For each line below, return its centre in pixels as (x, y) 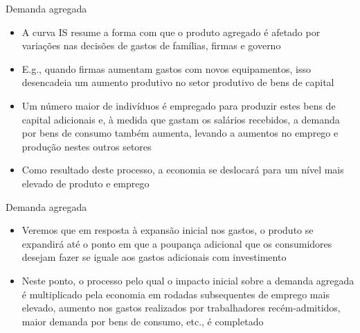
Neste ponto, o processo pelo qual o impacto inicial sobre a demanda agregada (188, 280)
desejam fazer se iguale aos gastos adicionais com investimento (154, 257)
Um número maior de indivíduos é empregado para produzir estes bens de (179, 105)
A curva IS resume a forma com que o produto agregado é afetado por (171, 32)
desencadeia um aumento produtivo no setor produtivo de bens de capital (178, 82)
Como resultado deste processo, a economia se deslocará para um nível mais (183, 170)
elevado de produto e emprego (85, 183)
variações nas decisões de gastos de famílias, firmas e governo (151, 45)
